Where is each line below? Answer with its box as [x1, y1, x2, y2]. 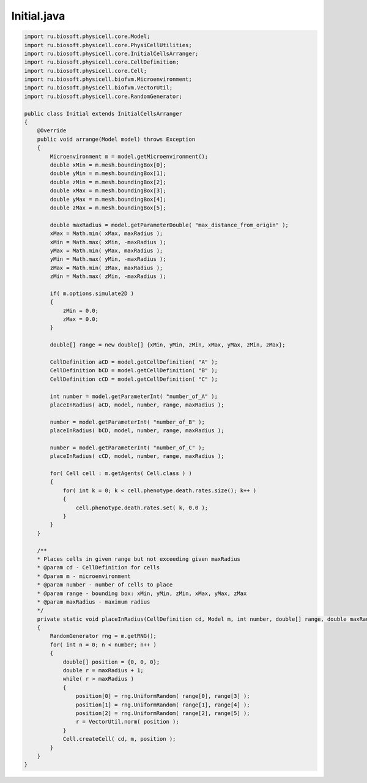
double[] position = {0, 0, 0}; [62, 658, 160, 665]
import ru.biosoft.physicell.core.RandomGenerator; [24, 92, 183, 100]
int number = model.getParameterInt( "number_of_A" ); [50, 392, 218, 400]
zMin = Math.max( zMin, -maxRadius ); [50, 273, 166, 280]
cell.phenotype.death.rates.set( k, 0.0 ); [75, 504, 209, 511]
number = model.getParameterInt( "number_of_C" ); [50, 444, 205, 451]
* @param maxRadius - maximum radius [37, 598, 150, 605]
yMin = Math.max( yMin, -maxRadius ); [50, 256, 166, 263]
